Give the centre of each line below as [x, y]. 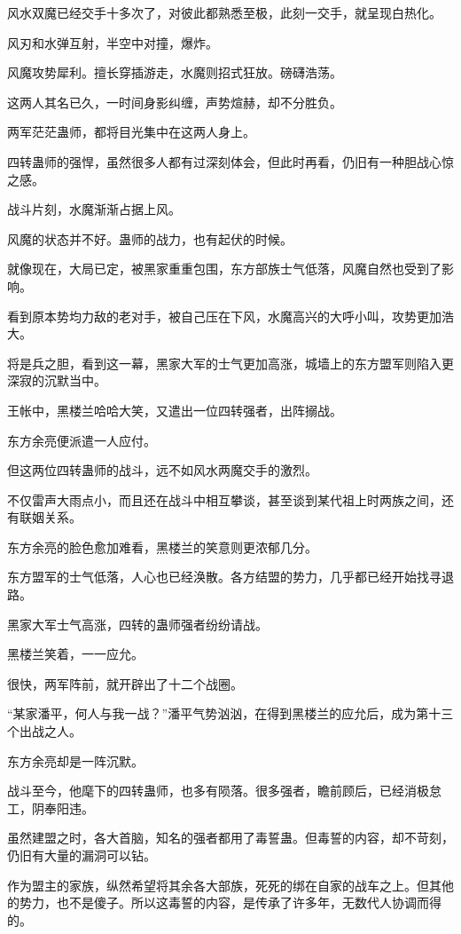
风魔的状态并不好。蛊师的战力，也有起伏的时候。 [150, 238]
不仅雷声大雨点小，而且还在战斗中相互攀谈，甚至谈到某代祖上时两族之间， [224, 499]
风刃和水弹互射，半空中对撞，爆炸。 [113, 42]
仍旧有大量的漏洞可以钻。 [82, 855]
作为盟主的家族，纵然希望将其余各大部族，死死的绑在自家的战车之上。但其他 [230, 885]
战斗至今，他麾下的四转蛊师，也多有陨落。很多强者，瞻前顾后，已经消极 [218, 791]
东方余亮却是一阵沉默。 [75, 760]
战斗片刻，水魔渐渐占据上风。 [94, 209]
